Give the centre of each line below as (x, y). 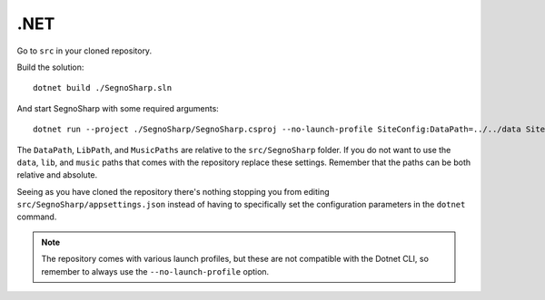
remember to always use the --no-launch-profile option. (155, 271)
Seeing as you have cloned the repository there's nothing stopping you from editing (173, 191)
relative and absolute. (57, 175)
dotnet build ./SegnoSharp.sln (103, 88)
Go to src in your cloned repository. (84, 51)
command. (37, 217)
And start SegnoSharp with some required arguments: (118, 108)
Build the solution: (50, 67)
